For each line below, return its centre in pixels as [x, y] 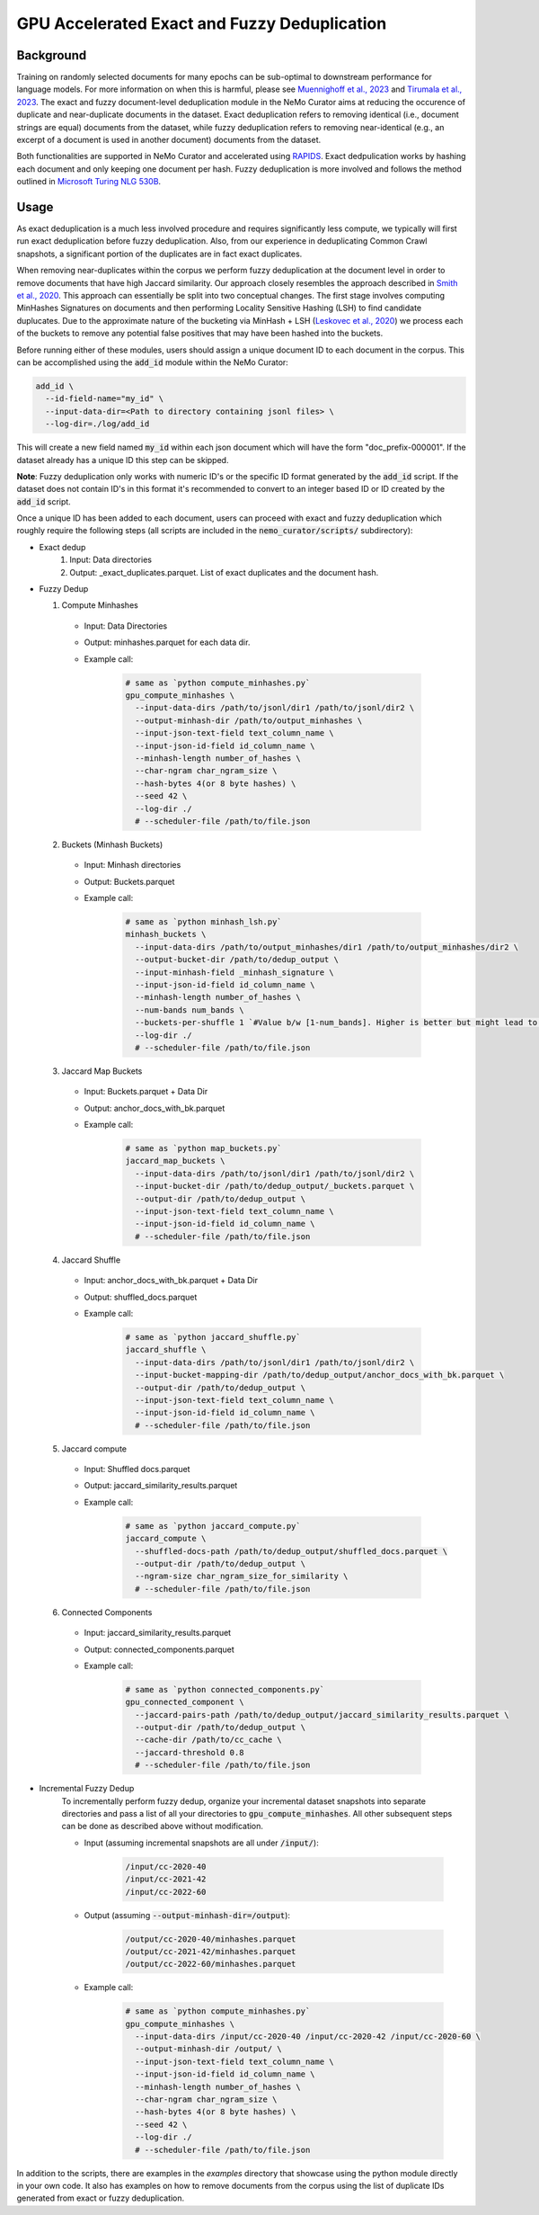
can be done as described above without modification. [163, 1826]
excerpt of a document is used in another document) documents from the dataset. [169, 140]
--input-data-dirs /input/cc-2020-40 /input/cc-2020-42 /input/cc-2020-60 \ [308, 2036]
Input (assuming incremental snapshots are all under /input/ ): [201, 1843]
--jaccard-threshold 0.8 [190, 1752]
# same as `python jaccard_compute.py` [213, 1526]
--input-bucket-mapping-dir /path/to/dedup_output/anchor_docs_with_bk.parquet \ [320, 1375]
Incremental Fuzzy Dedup [87, 1789]
